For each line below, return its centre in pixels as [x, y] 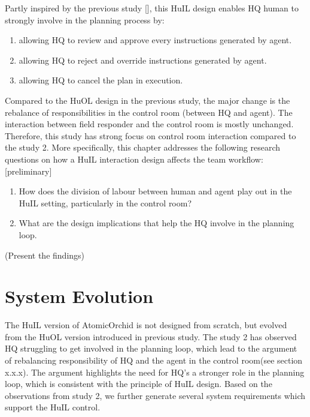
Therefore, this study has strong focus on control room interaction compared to [151, 135]
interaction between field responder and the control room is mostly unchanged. [149, 124]
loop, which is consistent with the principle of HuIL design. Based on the [139, 384]
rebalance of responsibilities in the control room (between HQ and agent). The [149, 112]
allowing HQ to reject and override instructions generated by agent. [143, 60]
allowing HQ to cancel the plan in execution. [101, 80]
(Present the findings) [45, 255]
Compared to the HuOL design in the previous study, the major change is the [148, 100]
